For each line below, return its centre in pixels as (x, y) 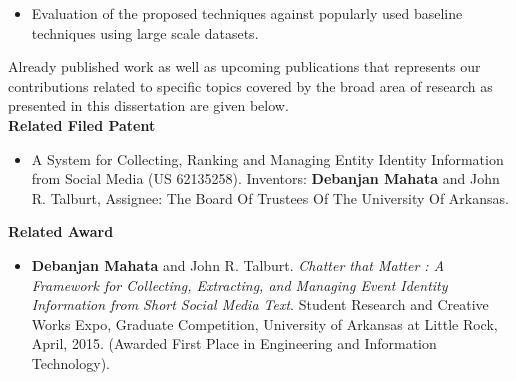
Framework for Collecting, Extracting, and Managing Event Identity (239, 284)
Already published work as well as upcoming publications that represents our (244, 66)
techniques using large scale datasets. (145, 32)
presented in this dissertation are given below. (148, 105)
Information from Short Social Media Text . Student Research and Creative (260, 304)
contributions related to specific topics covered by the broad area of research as (250, 85)
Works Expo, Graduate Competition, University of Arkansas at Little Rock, (264, 323)
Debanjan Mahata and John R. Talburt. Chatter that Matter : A (238, 264)
